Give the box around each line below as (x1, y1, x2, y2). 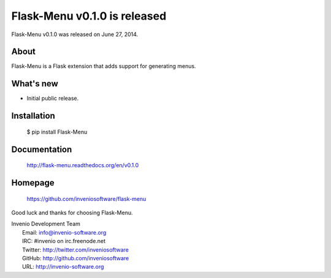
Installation (11, 111, 55, 121)
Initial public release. (26, 95, 79, 102)
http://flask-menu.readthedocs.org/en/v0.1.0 (26, 162, 139, 169)
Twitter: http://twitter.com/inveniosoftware (22, 246, 129, 254)
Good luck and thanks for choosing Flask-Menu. (11, 209, 133, 216)
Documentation (11, 144, 72, 154)
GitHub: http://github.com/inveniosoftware (22, 254, 129, 261)
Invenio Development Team (11, 220, 81, 228)
